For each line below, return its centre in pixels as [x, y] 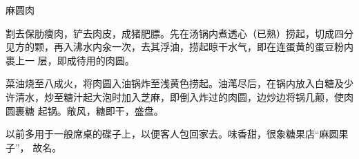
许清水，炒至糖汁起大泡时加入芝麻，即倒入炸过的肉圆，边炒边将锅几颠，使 [175, 96]
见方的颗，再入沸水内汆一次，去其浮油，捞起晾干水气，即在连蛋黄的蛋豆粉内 [179, 47]
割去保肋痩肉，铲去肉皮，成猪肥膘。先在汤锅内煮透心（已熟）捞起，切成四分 [179, 33]
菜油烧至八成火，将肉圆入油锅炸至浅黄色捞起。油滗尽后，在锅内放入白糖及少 [179, 83]
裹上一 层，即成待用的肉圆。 [70, 60]
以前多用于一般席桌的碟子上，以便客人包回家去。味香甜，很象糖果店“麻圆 [172, 134]
